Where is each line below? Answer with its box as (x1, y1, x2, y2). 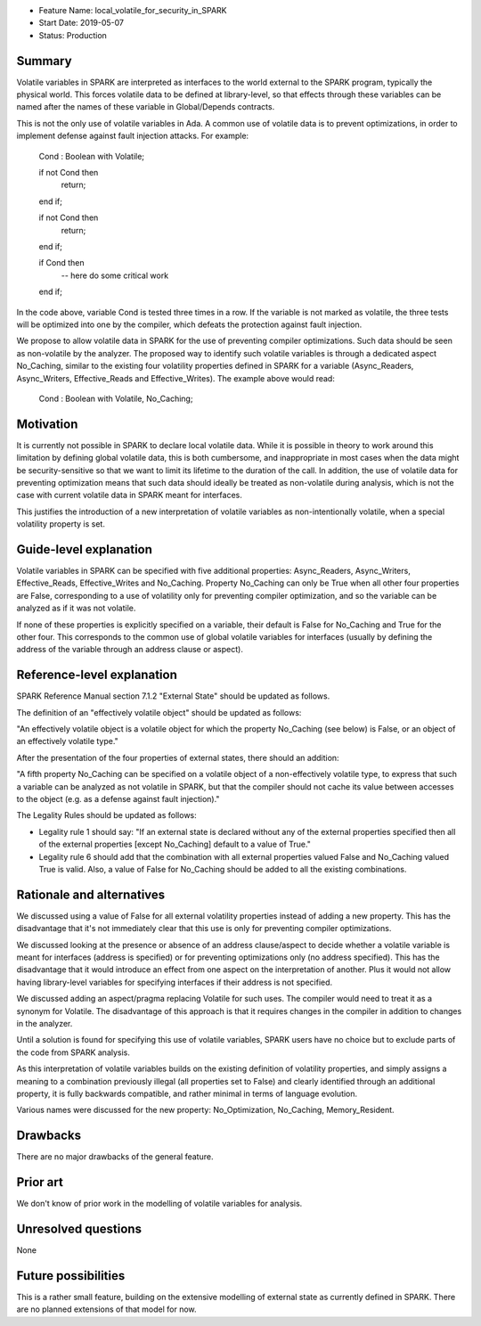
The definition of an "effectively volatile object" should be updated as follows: (16, 707, 302, 717)
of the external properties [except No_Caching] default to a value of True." (38, 839, 312, 850)
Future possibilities (16, 1268, 126, 1283)
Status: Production (38, 29, 107, 40)
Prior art (16, 1175, 64, 1190)
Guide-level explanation (16, 542, 153, 557)
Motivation (16, 416, 78, 431)
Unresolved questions (16, 1221, 143, 1236)
